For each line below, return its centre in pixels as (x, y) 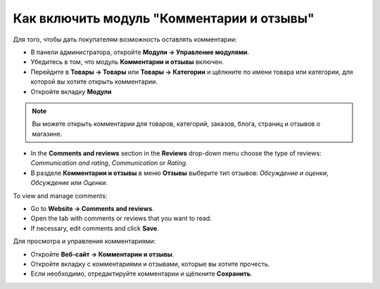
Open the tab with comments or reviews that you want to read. (121, 219)
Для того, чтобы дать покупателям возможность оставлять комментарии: (125, 39)
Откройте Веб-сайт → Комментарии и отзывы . (102, 254)
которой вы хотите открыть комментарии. (94, 82)
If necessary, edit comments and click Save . (95, 228)
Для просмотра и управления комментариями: (84, 241)
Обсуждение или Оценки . (69, 183)
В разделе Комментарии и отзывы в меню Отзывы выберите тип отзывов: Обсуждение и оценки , (179, 173)
